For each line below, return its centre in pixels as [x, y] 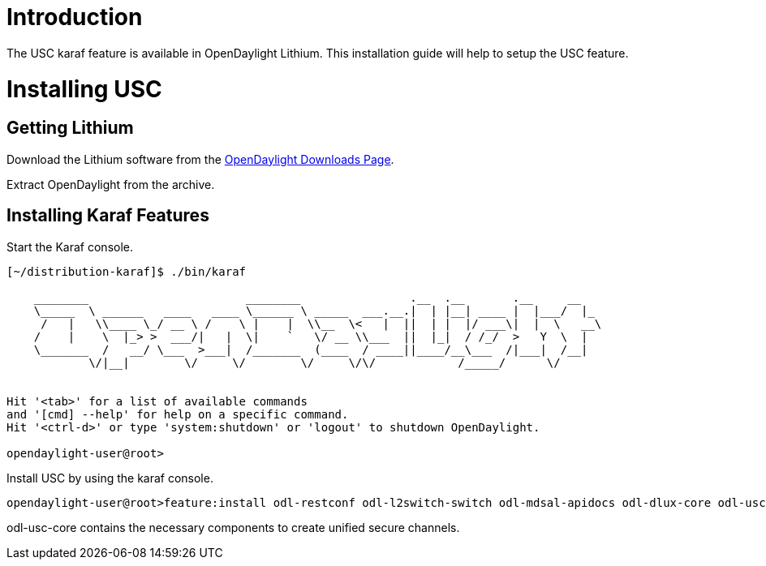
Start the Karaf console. [70, 247]
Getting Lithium [70, 128]
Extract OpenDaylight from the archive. [111, 184]
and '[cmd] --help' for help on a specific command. [178, 414]
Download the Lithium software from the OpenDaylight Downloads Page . [200, 159]
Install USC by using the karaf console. [110, 478]
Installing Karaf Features [108, 216]
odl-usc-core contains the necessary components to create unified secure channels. [233, 527]
